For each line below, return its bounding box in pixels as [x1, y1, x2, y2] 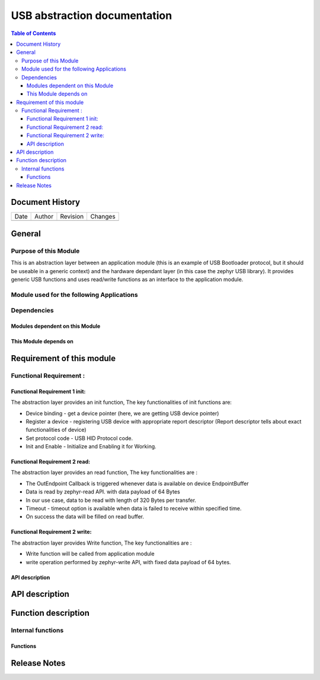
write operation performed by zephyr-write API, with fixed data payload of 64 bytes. [25, 558, 231, 565]
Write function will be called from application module [25, 550, 155, 558]
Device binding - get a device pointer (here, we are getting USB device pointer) [25, 410, 219, 417]
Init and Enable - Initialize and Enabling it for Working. [25, 443, 156, 450]
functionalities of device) [25, 426, 87, 434]
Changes [90, 213, 116, 221]
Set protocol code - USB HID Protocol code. [25, 434, 133, 442]
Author [34, 213, 53, 221]
